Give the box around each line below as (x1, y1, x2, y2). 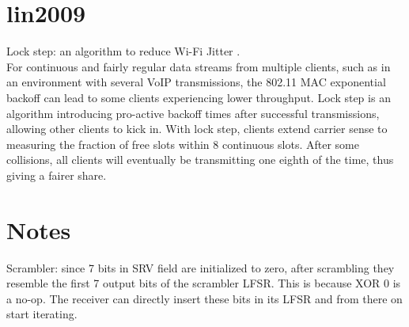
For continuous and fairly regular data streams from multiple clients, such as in (6, 58, 391, 74)
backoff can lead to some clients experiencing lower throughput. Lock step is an (6, 89, 391, 105)
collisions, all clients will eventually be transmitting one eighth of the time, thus (6, 151, 394, 168)
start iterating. (6, 306, 78, 322)
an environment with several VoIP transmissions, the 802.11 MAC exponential (6, 74, 386, 90)
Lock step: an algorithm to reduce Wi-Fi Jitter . (6, 43, 240, 59)
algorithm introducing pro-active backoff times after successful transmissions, (6, 105, 380, 121)
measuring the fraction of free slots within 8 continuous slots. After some (6, 135, 359, 152)
